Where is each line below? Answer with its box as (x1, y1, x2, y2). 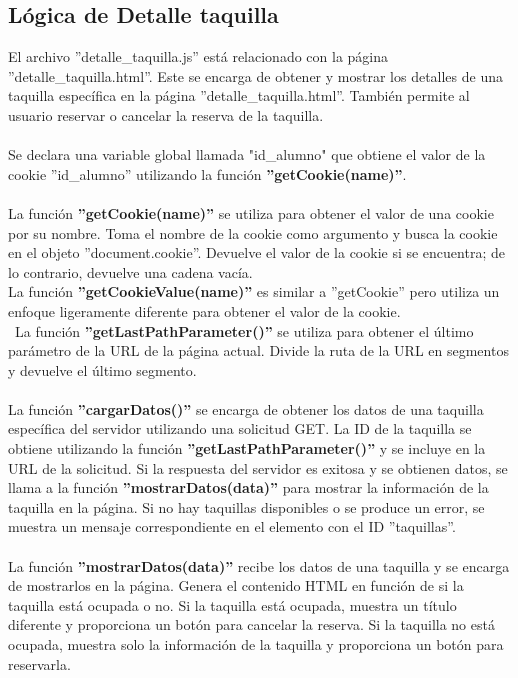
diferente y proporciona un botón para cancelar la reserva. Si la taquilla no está (8, 614, 495, 635)
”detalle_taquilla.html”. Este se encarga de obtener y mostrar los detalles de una (8, 65, 503, 86)
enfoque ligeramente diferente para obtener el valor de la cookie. (8, 300, 401, 321)
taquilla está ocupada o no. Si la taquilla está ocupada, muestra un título (8, 594, 457, 615)
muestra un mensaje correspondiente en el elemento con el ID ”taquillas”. (8, 516, 456, 537)
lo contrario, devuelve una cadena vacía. (8, 261, 253, 282)
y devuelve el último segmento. (8, 359, 197, 380)
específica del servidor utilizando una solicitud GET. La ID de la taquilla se (8, 418, 472, 439)
